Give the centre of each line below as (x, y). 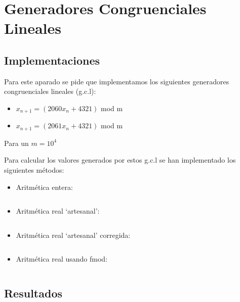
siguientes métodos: (34, 170)
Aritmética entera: (44, 187)
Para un (16, 143)
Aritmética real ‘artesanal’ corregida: (73, 235)
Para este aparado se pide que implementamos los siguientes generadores (117, 81)
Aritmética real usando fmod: (62, 259)
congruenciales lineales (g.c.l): (50, 91)
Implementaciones (52, 60)
